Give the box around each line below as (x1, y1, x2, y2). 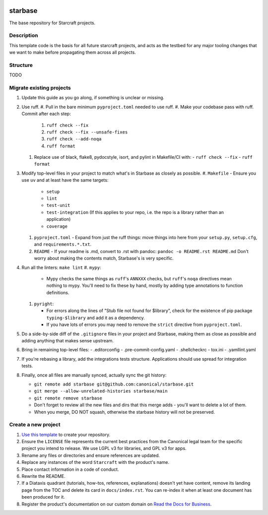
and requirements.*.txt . (34, 241, 92, 248)
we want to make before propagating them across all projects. (9, 50, 136, 56)
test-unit (46, 202, 70, 208)
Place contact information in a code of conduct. (21, 466, 119, 472)
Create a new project (9, 421, 61, 428)
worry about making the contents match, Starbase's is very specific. (34, 256, 174, 261)
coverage (46, 223, 68, 229)
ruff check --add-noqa (46, 136, 102, 142)
